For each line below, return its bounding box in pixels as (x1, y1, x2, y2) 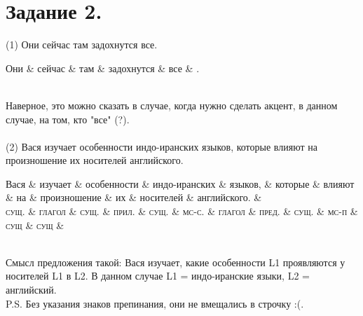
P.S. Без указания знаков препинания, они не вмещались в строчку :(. (6, 296, 304, 310)
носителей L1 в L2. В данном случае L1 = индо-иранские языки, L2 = (6, 268, 310, 283)
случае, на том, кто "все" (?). (6, 111, 130, 126)
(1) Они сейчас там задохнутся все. (6, 37, 158, 52)
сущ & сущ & (6, 217, 64, 232)
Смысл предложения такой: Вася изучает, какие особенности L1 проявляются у (6, 254, 345, 269)
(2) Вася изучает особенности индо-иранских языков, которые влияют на (6, 139, 317, 153)
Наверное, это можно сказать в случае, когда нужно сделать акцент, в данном (6, 97, 338, 112)
